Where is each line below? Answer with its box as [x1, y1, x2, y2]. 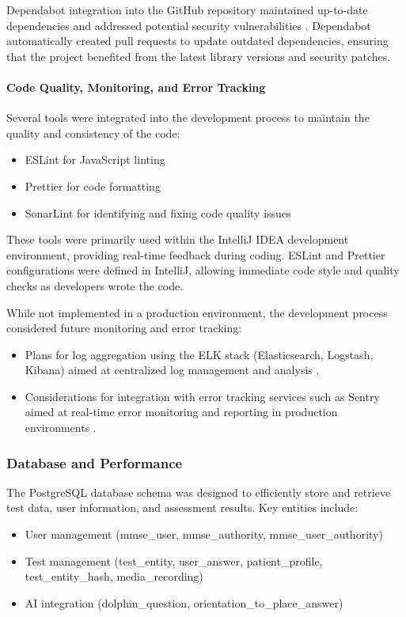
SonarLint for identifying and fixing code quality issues [25, 204, 291, 221]
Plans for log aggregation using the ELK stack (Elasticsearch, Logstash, [25, 346, 374, 362]
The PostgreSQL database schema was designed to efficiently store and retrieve [6, 483, 391, 500]
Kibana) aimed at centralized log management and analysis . [25, 361, 320, 378]
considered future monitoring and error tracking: [6, 320, 242, 336]
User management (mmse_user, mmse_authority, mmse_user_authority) [25, 526, 383, 543]
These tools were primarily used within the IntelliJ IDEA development [6, 231, 349, 248]
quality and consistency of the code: [6, 124, 180, 141]
